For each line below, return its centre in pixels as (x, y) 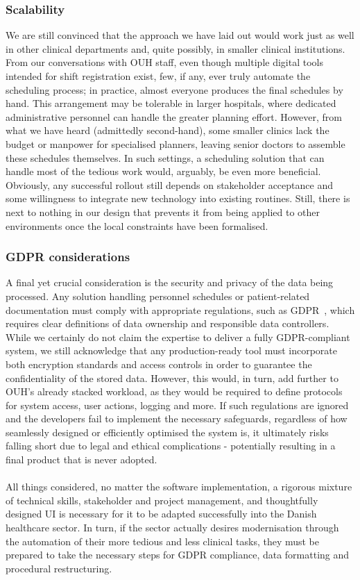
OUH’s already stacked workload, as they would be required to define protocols (174, 391)
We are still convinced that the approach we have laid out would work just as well (180, 35)
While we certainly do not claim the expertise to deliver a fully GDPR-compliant (178, 337)
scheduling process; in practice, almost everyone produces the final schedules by (174, 89)
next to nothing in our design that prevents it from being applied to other (163, 212)
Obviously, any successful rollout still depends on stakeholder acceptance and (169, 184)
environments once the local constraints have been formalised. (137, 225)
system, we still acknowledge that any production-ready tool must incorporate (172, 350)
